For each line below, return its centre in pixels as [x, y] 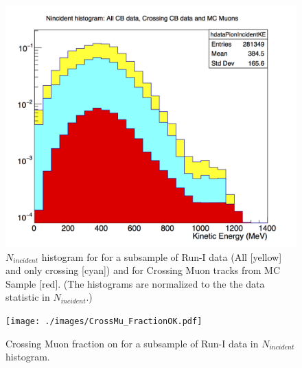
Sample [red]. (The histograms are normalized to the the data [135, 283]
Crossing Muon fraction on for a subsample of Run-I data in [132, 343]
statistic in [28, 297]
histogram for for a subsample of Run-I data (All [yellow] [162, 256]
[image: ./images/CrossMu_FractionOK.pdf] [104, 321]
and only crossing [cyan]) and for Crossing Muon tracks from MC [143, 270]
